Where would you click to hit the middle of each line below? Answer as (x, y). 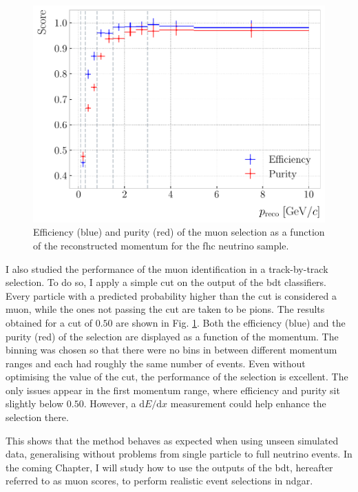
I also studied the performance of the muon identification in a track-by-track (167, 268)
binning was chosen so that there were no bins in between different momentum (171, 350)
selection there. (37, 417)
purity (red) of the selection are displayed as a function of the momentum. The (172, 336)
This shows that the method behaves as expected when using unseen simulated (172, 440)
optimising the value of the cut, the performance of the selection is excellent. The (177, 377)
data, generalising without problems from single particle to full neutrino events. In (179, 454)
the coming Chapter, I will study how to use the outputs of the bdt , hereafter (169, 467)
